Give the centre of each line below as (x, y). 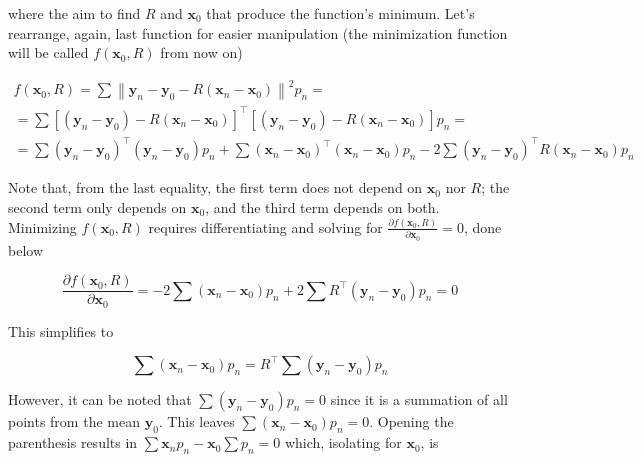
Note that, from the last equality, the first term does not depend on (215, 187)
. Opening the (411, 421)
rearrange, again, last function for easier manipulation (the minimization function (258, 32)
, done (482, 226)
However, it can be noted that (100, 399)
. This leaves (196, 421)
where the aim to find (74, 13)
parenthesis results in (73, 442)
